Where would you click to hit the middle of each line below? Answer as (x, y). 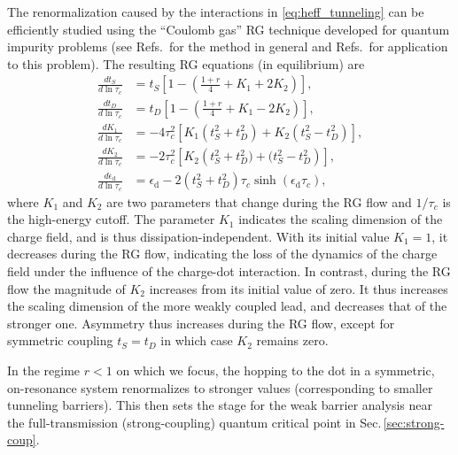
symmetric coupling (60, 340)
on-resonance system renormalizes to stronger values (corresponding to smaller (220, 387)
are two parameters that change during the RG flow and (259, 201)
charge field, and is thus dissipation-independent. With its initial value (198, 236)
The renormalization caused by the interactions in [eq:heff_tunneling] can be (216, 12)
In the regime (44, 370)
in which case (197, 340)
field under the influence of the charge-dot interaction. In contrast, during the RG (229, 271)
